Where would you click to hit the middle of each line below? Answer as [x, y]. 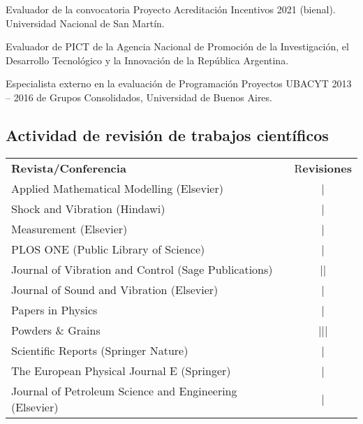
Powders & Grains [56, 330]
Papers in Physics [54, 309]
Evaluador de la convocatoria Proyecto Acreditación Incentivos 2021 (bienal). [171, 9]
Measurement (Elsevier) [69, 228]
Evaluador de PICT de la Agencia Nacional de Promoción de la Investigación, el [177, 46]
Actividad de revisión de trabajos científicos [167, 134]
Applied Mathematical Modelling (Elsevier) [117, 188]
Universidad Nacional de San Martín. [85, 23]
